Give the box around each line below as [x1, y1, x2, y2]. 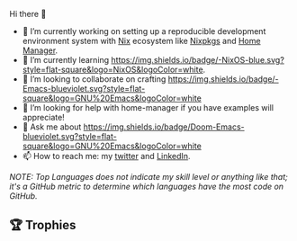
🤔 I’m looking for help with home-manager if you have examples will [22, 103, 274, 112]
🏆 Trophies [9, 218, 76, 233]
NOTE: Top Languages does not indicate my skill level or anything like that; [9, 172, 288, 182]
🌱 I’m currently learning [22, 55, 110, 65]
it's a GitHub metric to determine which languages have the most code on [9, 181, 284, 192]
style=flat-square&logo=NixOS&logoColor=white [22, 64, 204, 75]
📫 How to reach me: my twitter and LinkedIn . [22, 151, 191, 161]
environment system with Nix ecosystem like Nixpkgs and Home [22, 36, 261, 46]
